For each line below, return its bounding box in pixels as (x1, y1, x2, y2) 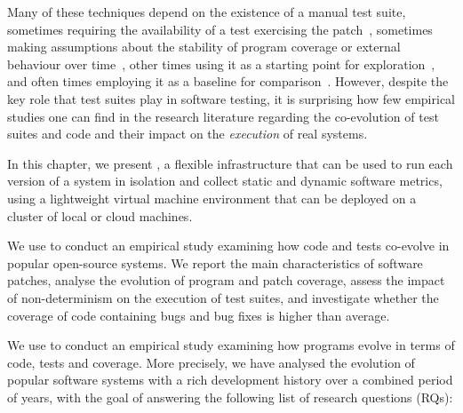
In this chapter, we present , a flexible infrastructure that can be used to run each (7, 154, 453, 172)
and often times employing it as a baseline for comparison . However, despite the (7, 72, 449, 91)
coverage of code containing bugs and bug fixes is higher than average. (7, 306, 390, 324)
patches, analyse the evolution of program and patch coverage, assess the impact (7, 271, 445, 290)
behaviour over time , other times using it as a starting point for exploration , (7, 54, 435, 73)
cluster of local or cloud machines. (7, 206, 193, 225)
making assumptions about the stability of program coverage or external (7, 37, 401, 56)
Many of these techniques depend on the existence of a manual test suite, (7, 3, 406, 20)
